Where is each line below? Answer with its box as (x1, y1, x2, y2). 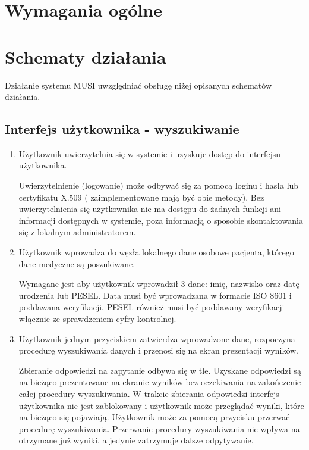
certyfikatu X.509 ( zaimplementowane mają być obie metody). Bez (18, 190, 264, 203)
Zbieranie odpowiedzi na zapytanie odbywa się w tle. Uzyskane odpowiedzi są (18, 364, 301, 376)
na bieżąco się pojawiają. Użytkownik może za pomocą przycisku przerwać (18, 411, 290, 423)
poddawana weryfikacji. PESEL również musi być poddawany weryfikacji (18, 301, 285, 313)
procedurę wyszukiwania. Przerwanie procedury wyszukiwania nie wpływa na (18, 422, 300, 435)
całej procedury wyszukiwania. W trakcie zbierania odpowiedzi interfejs (18, 387, 279, 399)
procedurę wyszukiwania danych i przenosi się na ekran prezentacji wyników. (18, 344, 298, 357)
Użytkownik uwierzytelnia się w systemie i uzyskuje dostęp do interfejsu (18, 147, 281, 160)
